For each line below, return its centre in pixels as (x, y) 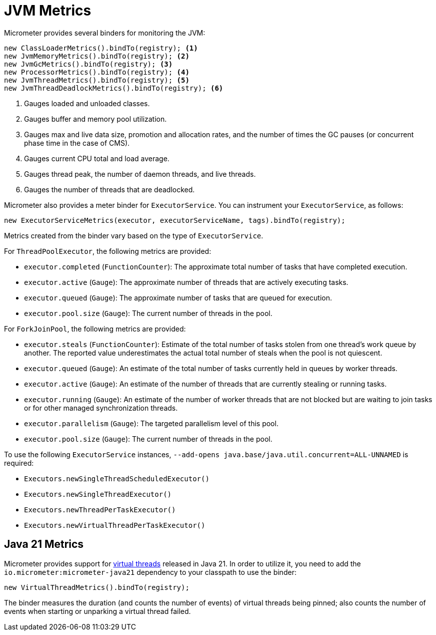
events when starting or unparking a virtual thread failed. (97, 611)
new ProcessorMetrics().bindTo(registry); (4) (97, 72)
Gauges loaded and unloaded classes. (87, 103)
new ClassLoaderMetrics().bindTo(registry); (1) (101, 48)
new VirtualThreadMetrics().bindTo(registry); (97, 587)
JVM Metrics (48, 11)
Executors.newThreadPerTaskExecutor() (100, 510)
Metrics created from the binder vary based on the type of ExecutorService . (134, 235)
